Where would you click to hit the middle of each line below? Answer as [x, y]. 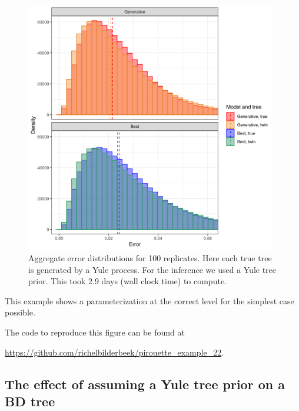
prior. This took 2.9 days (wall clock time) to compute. [127, 281]
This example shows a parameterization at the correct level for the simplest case [149, 300]
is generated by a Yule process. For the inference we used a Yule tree [152, 269]
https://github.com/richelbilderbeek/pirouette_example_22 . [114, 352]
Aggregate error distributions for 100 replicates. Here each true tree [150, 258]
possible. [20, 312]
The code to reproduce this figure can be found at [95, 332]
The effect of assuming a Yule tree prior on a [145, 384]
